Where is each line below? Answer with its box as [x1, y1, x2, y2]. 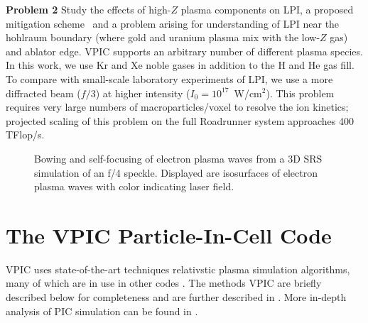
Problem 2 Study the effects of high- [6, 2, 171, 16]
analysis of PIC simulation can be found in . [6, 303, 198, 318]
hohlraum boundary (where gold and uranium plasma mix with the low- [6, 30, 320, 45]
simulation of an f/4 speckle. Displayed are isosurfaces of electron [34, 165, 318, 180]
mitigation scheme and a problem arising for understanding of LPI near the [6, 16, 340, 31]
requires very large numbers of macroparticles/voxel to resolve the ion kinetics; [6, 99, 349, 114]
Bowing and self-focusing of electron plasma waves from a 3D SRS [34, 150, 323, 165]
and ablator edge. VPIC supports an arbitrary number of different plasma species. [6, 43, 363, 58]
